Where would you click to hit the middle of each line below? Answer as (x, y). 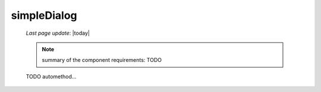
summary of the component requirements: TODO (102, 60)
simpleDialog (44, 15)
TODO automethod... (51, 76)
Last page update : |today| (58, 33)
